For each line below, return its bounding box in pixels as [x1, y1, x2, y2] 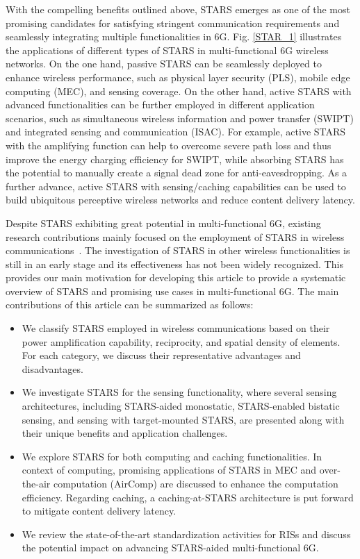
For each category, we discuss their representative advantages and [22, 348, 301, 362]
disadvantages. [22, 361, 83, 376]
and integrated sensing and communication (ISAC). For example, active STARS [6, 124, 346, 139]
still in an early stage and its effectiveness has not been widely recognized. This [6, 256, 343, 271]
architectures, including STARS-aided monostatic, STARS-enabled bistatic [22, 399, 340, 413]
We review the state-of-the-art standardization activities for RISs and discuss [22, 526, 351, 541]
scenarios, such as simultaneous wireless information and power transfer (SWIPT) [6, 110, 354, 125]
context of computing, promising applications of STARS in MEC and [22, 462, 317, 477]
